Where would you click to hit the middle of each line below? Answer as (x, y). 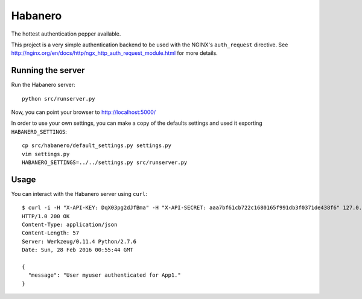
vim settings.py (46, 154)
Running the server (48, 70)
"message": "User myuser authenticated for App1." (104, 275)
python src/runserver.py (59, 99)
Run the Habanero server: (43, 85)
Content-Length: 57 (51, 233)
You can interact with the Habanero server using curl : (79, 194)
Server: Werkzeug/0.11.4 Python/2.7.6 (79, 241)
